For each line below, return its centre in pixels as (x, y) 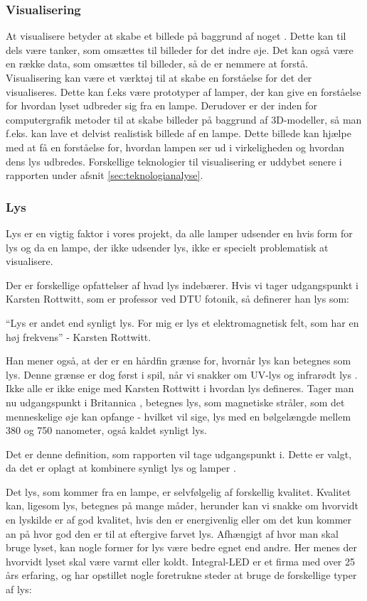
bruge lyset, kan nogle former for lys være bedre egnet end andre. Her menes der (182, 547)
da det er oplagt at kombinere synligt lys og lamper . (121, 468)
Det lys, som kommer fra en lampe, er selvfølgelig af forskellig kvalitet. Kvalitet (179, 491)
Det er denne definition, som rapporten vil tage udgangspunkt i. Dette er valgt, (179, 454)
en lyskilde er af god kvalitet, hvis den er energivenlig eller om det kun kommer (179, 520)
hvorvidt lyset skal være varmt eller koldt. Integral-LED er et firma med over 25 (181, 561)
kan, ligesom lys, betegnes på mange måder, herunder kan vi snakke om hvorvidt (182, 505)
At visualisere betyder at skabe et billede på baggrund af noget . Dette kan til (176, 36)
